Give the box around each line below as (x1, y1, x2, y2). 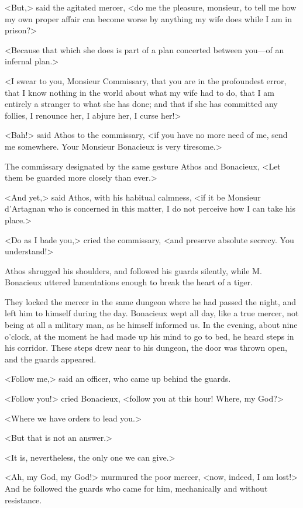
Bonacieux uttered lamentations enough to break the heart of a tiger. (5, 276, 253, 288)
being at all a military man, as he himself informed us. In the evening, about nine (5, 319, 298, 331)
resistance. (5, 493, 42, 506)
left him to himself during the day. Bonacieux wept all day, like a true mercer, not (5, 307, 299, 319)
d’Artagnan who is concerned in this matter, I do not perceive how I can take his (5, 202, 295, 215)
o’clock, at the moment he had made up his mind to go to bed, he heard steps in (5, 330, 294, 342)
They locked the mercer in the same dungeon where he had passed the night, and (5, 295, 297, 307)
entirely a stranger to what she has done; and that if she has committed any (5, 98, 278, 110)
